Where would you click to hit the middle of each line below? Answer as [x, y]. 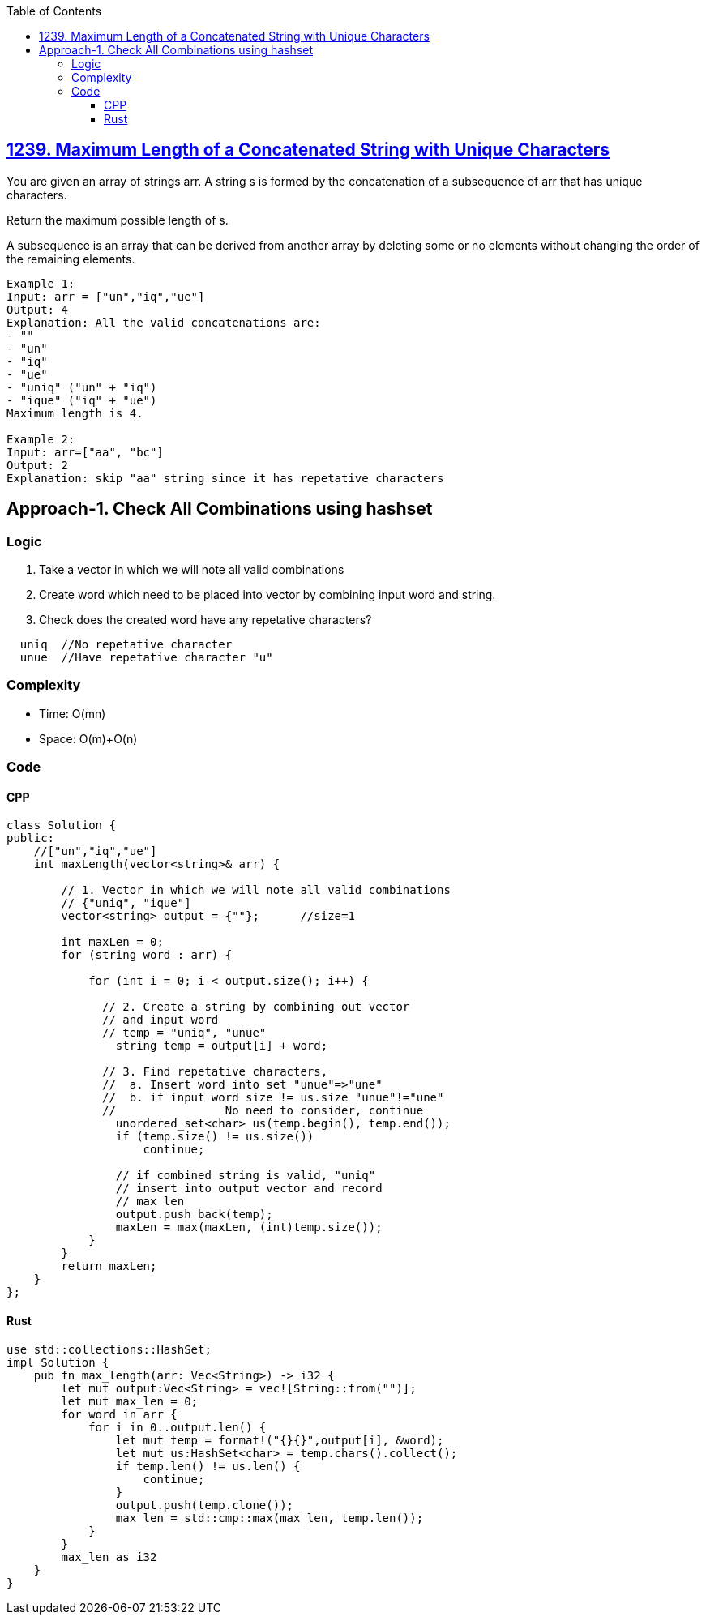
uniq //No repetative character [126, 645]
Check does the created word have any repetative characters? [205, 620]
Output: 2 [37, 465]
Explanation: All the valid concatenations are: [164, 322]
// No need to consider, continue [263, 1111]
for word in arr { [119, 1414]
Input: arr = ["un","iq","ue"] [106, 296]
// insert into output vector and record [249, 1189]
